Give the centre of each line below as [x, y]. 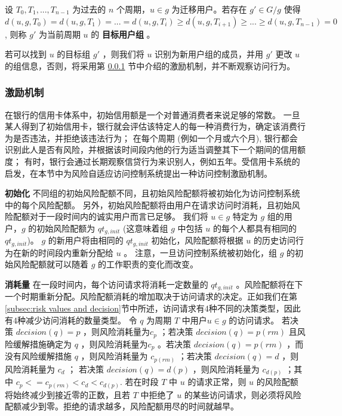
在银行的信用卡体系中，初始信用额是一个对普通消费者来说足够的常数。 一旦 [152, 114]
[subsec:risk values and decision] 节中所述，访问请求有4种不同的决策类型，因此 [153, 308]
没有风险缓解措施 [38, 356]
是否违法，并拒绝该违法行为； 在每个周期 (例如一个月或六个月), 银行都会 [155, 138]
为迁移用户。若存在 [209, 9]
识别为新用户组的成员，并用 [209, 54]
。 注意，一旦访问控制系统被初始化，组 [201, 252]
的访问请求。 [254, 320]
